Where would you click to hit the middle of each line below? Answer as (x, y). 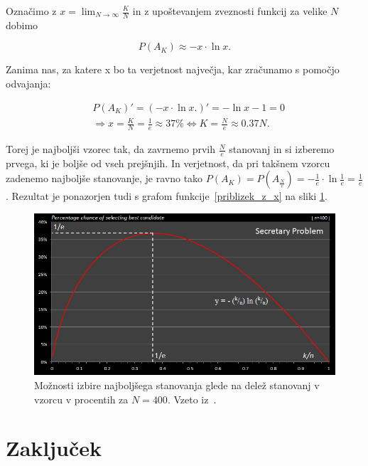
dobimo (22, 25)
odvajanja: (28, 84)
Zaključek (54, 448)
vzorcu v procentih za (81, 399)
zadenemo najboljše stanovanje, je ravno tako (104, 178)
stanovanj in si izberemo (282, 149)
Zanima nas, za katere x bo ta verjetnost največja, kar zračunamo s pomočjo (173, 69)
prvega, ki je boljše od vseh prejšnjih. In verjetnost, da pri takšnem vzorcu (168, 163)
